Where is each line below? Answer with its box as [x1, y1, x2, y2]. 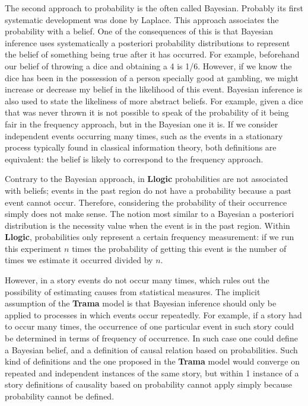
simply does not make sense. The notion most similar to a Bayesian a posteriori [5, 207, 294, 220]
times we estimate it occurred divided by [5, 254, 153, 266]
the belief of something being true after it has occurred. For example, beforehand [5, 48, 300, 60]
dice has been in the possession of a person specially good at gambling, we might [5, 71, 299, 84]
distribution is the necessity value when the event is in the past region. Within [5, 219, 290, 231]
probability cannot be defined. [5, 390, 115, 402]
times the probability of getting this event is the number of [72, 242, 287, 254]
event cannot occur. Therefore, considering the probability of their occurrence [5, 196, 287, 208]
